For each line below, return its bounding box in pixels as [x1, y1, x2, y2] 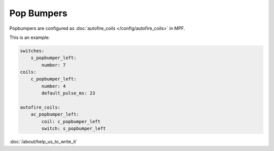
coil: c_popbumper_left [41, 119, 101, 124]
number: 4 [41, 83, 66, 89]
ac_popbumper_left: [30, 112, 80, 117]
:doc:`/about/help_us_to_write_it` [9, 139, 78, 145]
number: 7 [41, 62, 66, 68]
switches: [20, 48, 45, 54]
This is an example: [9, 34, 50, 40]
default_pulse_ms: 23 [41, 90, 95, 96]
